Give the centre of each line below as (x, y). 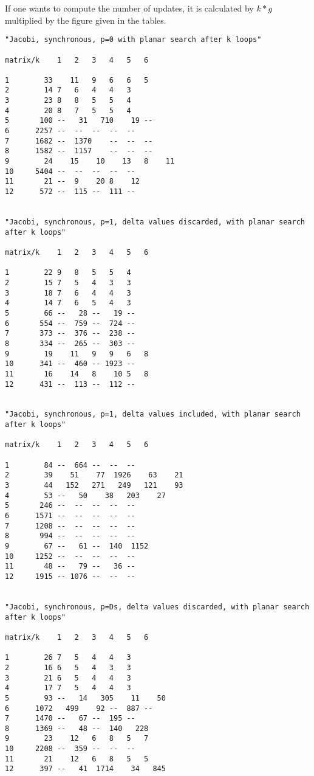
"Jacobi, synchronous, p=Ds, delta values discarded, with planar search (157, 607)
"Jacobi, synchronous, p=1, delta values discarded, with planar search (155, 222)
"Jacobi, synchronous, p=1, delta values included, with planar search (153, 414)
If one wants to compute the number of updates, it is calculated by (129, 8)
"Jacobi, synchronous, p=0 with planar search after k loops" (133, 40)
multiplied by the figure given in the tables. (86, 20)
